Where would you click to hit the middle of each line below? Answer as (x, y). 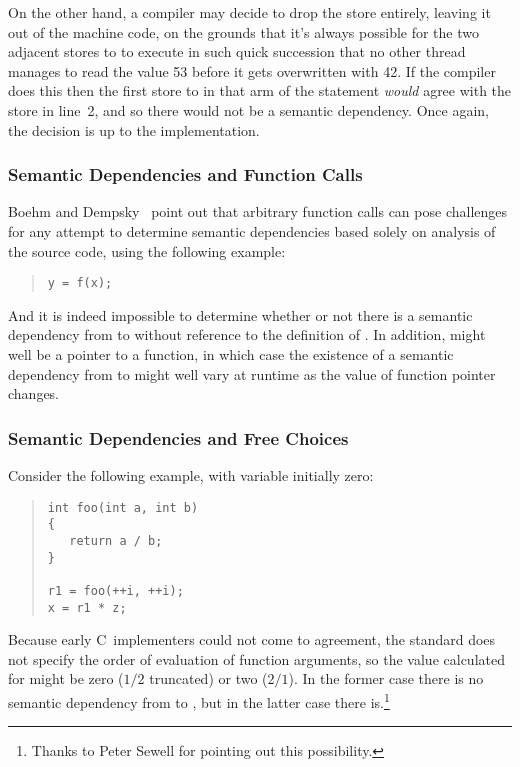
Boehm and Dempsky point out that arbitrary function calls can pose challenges (258, 211)
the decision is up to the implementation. (134, 129)
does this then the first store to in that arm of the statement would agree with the (260, 90)
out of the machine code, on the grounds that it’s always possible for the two (244, 31)
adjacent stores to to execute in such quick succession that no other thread (237, 51)
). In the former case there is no (386, 678)
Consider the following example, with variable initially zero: (191, 475)
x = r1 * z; (87, 607)
